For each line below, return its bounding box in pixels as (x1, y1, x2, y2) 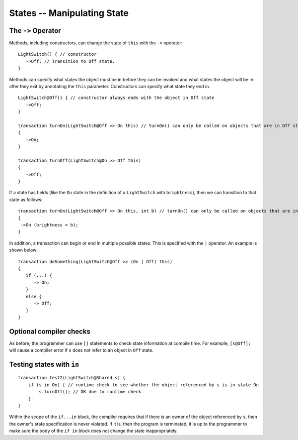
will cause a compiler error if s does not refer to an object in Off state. (9, 347, 153, 353)
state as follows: (9, 197, 43, 203)
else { (25, 294, 42, 299)
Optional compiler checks (9, 327, 90, 335)
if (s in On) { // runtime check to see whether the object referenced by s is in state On (28, 382, 259, 388)
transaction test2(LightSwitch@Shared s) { (18, 375, 126, 381)
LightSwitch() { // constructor (18, 51, 97, 57)
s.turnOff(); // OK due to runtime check (39, 389, 142, 395)
